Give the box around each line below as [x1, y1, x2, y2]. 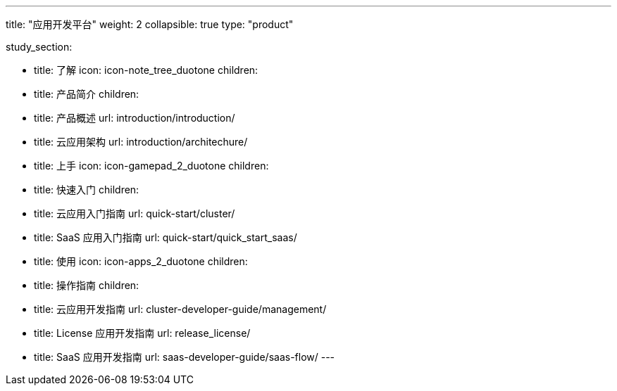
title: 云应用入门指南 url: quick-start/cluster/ [34, 207, 235, 219]
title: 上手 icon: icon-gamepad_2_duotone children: [34, 160, 269, 172]
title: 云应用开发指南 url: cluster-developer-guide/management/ [34, 303, 327, 315]
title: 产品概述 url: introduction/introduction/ [34, 112, 235, 124]
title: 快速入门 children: [34, 184, 139, 195]
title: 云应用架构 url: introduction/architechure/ [34, 136, 248, 148]
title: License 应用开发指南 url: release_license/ [34, 327, 251, 339]
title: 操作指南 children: [34, 279, 139, 291]
